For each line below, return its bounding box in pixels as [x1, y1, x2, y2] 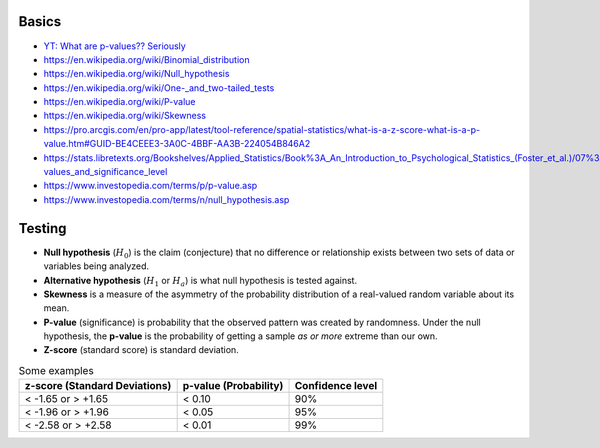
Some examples [18, 364, 94, 378]
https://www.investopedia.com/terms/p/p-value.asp [43, 180, 258, 192]
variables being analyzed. [43, 260, 150, 272]
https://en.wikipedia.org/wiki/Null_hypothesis [43, 68, 230, 80]
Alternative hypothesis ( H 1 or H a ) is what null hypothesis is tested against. [43, 274, 358, 289]
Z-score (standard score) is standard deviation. [43, 344, 239, 356]
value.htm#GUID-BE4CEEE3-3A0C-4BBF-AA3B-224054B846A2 [43, 138, 311, 150]
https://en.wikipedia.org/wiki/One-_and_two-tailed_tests [43, 81, 275, 94]
